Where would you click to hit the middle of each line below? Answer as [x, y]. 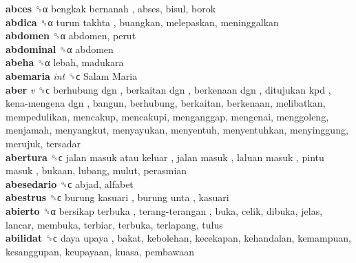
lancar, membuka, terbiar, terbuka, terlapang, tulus [114, 224]
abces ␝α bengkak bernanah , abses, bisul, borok [111, 8]
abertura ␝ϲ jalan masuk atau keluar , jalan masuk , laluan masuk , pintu [165, 157]
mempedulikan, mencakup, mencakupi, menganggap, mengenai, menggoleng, [167, 116]
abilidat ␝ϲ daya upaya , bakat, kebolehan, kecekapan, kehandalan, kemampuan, [178, 238]
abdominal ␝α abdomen [60, 49]
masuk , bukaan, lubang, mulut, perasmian [96, 170]
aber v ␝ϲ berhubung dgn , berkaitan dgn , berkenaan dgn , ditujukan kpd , [168, 89]
